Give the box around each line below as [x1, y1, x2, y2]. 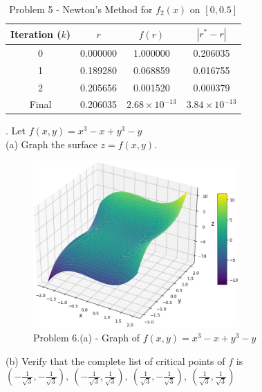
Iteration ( [10, 26, 62, 41]
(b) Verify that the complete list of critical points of [6, 353, 225, 368]
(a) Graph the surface [6, 137, 97, 152]
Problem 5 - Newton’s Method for [9, 2, 153, 16]
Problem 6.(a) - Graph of [33, 330, 140, 345]
